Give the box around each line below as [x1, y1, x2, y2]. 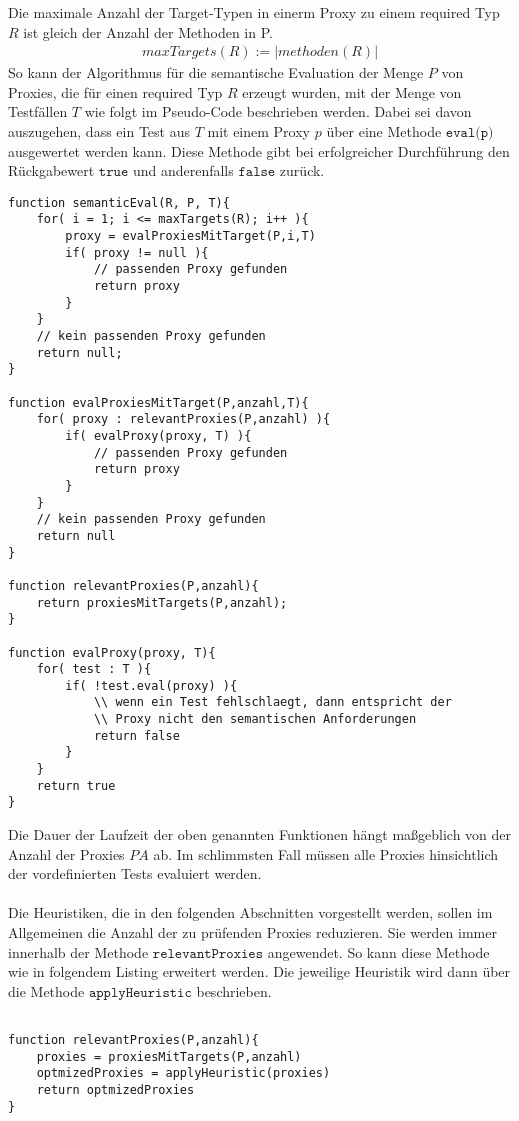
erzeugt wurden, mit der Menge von [242, 81, 462, 102]
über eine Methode [326, 121, 442, 141]
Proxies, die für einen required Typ [8, 81, 223, 102]
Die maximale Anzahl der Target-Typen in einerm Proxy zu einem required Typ [8, 2, 500, 22]
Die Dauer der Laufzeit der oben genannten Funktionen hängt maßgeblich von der [8, 824, 512, 845]
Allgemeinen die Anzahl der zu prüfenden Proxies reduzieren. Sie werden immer [8, 922, 497, 943]
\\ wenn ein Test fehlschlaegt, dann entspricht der [93, 695, 452, 710]
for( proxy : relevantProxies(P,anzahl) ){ [36, 412, 331, 427]
